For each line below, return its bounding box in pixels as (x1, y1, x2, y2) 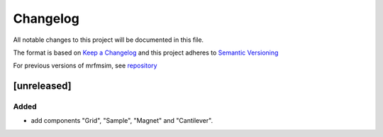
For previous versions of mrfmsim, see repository (13, 61, 157, 70)
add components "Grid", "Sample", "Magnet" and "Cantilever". (30, 116, 213, 125)
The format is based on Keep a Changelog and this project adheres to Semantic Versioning (13, 48, 279, 57)
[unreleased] (13, 80, 72, 92)
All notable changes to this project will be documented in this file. (13, 35, 204, 44)
